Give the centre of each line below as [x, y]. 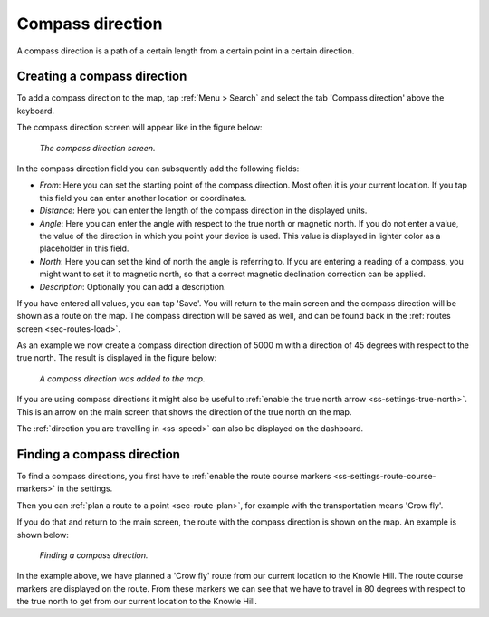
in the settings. [85, 488]
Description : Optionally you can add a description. [133, 286]
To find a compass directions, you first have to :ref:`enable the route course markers [174, 476]
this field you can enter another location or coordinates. [143, 198]
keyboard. [35, 111]
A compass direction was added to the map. [122, 378]
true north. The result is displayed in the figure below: [117, 358]
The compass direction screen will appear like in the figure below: [139, 128]
